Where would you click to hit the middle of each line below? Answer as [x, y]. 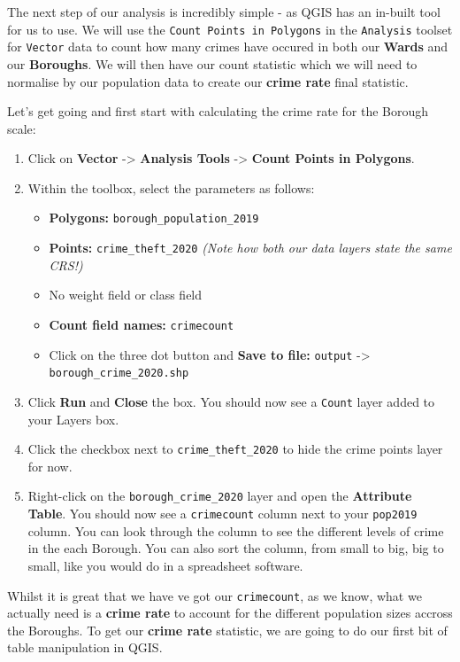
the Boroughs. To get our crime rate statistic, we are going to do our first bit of [227, 630]
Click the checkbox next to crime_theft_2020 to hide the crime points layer [235, 449]
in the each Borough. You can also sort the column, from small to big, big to [236, 548]
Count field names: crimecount [142, 324]
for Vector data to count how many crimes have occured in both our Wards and [228, 47]
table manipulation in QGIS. [85, 647]
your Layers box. [73, 419]
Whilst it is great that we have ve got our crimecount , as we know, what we [215, 595]
